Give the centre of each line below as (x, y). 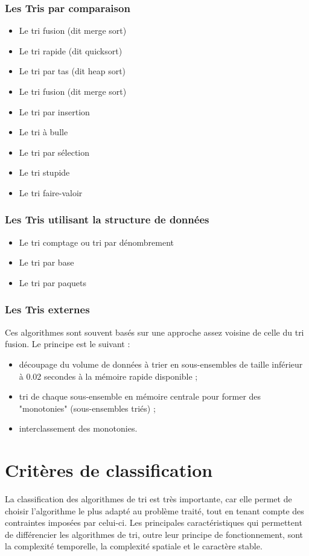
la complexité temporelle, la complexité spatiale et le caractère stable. (134, 546)
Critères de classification (109, 470)
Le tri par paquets (53, 282)
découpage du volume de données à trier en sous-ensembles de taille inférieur (161, 364)
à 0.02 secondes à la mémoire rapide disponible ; (108, 376)
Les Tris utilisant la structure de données (107, 219)
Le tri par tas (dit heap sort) (72, 71)
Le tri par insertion (54, 111)
